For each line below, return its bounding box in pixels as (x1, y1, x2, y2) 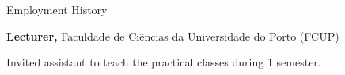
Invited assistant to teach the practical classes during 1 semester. (6, 54, 321, 70)
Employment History (6, 2, 108, 17)
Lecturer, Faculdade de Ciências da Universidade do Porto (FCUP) (6, 27, 339, 44)
